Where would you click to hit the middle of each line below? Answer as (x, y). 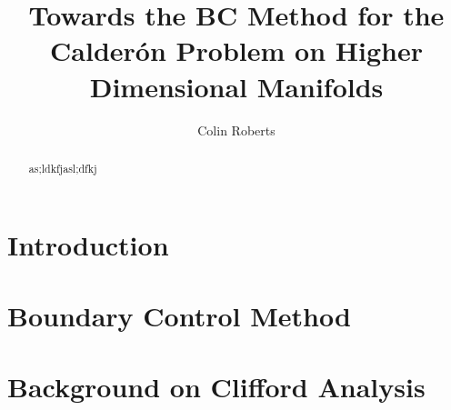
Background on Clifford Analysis (216, 387)
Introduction (88, 244)
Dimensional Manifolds (236, 86)
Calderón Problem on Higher (236, 50)
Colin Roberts (236, 130)
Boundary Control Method (179, 315)
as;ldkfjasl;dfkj (63, 168)
